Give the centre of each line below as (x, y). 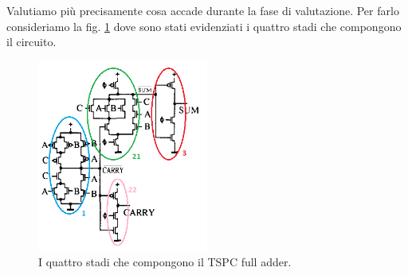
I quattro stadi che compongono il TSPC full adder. (165, 261)
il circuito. (31, 42)
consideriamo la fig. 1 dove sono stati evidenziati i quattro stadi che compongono (204, 26)
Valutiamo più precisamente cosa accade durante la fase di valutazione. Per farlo (203, 10)
